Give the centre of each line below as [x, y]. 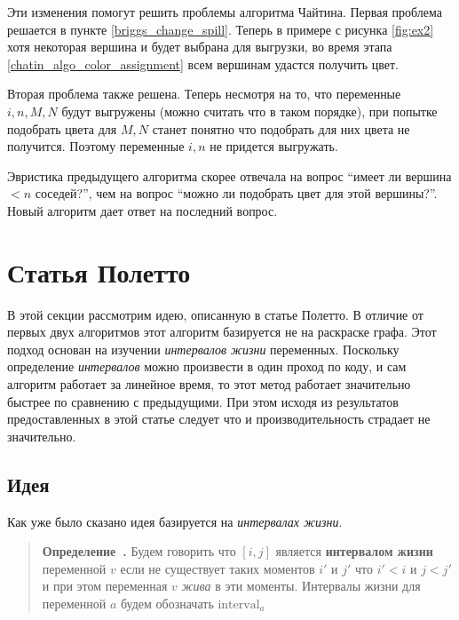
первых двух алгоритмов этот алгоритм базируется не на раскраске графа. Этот [222, 332]
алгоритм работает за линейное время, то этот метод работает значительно [209, 384]
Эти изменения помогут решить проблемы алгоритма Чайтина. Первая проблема [225, 12]
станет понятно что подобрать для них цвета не [281, 128]
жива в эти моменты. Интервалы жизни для [301, 586]
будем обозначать [167, 603]
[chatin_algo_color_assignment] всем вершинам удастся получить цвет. [203, 64]
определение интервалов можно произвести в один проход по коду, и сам [207, 366]
